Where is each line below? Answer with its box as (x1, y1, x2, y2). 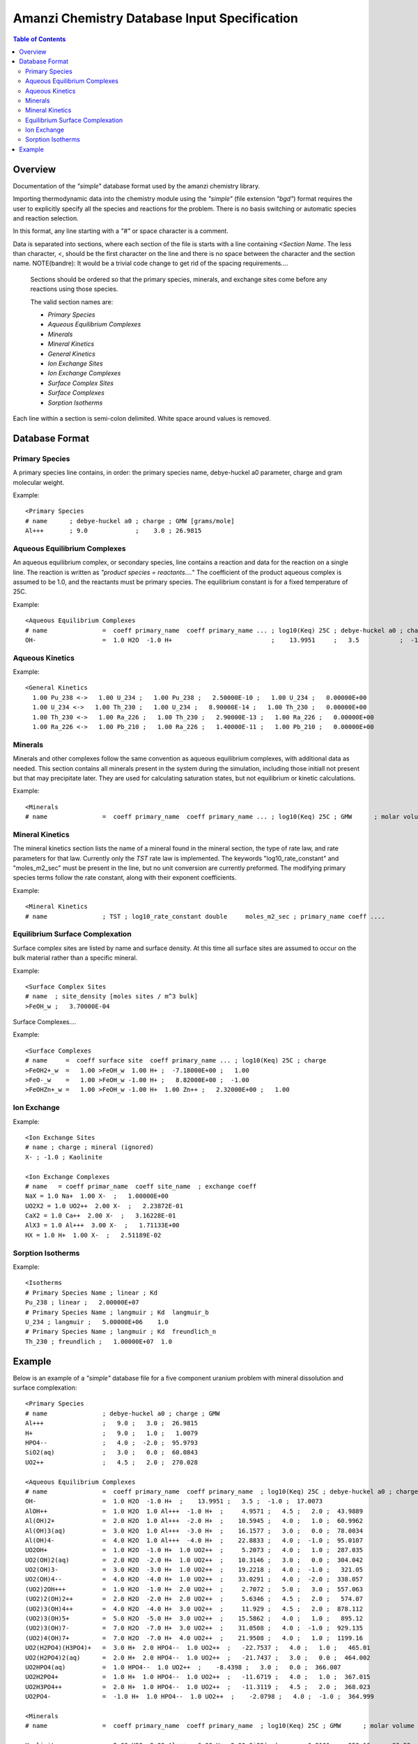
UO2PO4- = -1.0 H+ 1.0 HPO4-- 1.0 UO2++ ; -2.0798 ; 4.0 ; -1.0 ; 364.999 (25, 1692, 374, 1701)
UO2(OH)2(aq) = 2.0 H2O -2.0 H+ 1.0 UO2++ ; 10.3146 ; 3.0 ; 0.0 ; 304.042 (25, 1556, 364, 1564)
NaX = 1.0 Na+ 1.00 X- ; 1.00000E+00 (25, 1192, 169, 1200)
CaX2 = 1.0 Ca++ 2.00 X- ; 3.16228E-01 (25, 1212, 176, 1220)
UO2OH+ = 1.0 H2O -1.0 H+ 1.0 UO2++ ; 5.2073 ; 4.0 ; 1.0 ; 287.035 (25, 1546, 364, 1554)
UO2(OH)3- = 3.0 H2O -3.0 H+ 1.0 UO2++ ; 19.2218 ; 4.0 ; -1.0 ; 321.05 (25, 1566, 364, 1574)
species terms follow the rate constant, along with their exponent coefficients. (13, 873, 237, 882)
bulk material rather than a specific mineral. (13, 954, 138, 962)
